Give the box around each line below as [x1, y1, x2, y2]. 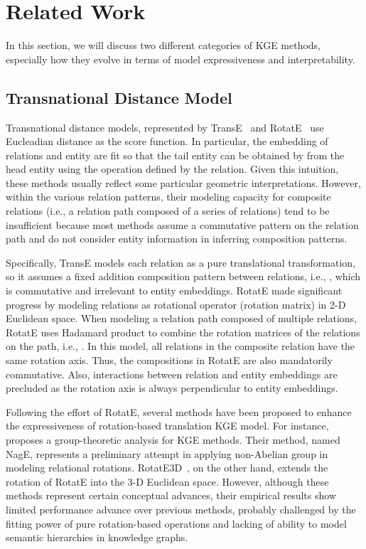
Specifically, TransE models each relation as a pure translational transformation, [6, 255, 356, 270]
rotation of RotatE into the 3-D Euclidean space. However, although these [6, 474, 329, 489]
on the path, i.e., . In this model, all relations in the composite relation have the [6, 339, 355, 353]
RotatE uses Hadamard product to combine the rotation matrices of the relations [6, 324, 360, 339]
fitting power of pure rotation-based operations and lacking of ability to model [6, 516, 347, 531]
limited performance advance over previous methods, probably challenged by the [6, 501, 356, 516]
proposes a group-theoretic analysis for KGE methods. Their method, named [6, 432, 340, 447]
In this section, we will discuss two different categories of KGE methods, [6, 38, 321, 53]
